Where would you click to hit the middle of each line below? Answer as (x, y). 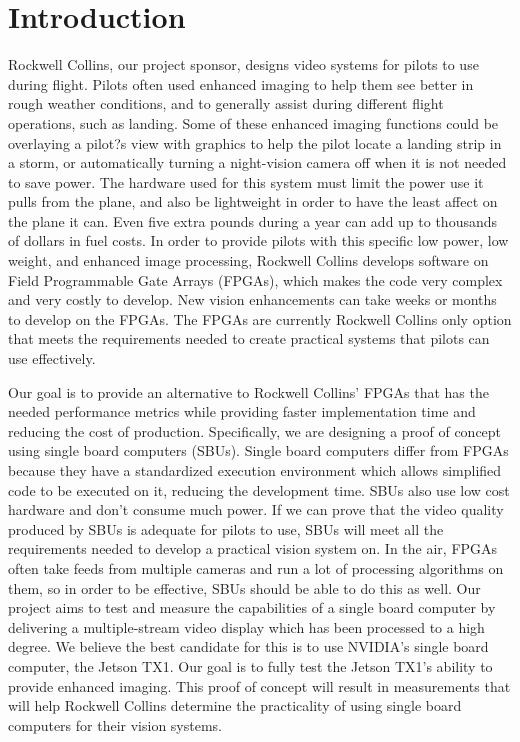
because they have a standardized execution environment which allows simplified (255, 470)
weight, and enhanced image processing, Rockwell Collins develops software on (248, 260)
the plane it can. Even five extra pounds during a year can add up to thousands (253, 220)
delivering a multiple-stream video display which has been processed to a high (246, 626)
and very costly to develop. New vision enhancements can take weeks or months (252, 299)
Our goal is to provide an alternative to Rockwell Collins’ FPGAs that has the (248, 391)
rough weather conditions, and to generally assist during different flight (226, 103)
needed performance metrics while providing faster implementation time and (242, 411)
